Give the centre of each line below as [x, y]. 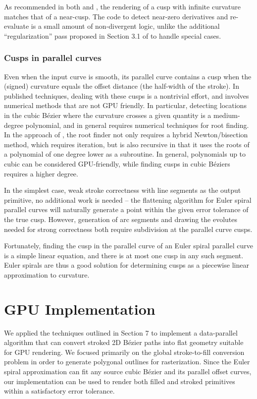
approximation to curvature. [47, 274]
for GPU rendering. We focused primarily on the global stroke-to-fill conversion [124, 352]
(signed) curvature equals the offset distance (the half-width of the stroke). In [122, 86]
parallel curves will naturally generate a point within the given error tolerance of [126, 209]
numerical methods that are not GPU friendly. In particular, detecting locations [125, 105]
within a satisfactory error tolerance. [59, 391]
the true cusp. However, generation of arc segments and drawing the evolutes [121, 219]
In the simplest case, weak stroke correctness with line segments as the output [123, 190]
